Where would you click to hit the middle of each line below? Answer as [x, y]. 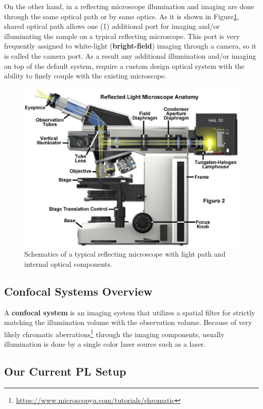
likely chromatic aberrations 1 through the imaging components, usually [114, 333]
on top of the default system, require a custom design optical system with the [124, 66]
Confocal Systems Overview [78, 291]
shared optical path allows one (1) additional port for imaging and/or [112, 26]
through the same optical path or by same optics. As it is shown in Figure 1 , [122, 16]
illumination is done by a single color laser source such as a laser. [105, 344]
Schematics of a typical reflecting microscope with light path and [125, 254]
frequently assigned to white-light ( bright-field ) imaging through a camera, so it [130, 46]
